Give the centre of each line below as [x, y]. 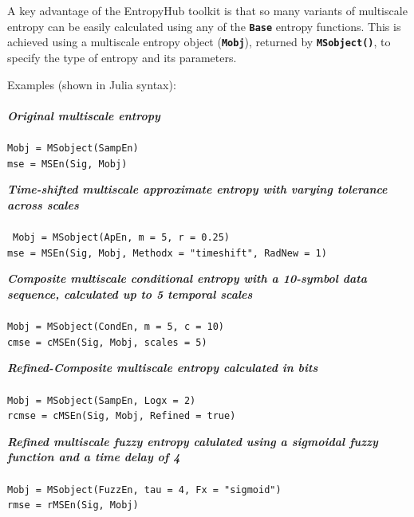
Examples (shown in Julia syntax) [90, 84]
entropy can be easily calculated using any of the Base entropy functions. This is [204, 26]
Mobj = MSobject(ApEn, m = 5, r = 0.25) [122, 237]
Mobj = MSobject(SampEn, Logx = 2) [102, 400]
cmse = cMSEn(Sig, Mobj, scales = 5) [107, 342]
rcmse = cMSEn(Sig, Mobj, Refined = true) [122, 416]
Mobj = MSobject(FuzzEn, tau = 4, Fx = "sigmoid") [144, 490]
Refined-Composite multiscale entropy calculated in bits [163, 368]
